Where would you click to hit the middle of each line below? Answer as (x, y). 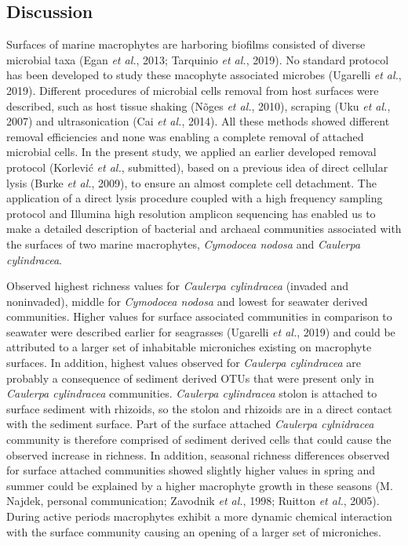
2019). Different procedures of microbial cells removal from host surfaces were (193, 90)
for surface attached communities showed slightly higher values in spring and (191, 470)
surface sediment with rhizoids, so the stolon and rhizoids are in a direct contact (199, 408)
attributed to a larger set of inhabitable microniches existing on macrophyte (189, 347)
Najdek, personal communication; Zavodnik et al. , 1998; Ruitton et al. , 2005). (193, 501)
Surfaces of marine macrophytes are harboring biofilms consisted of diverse (186, 44)
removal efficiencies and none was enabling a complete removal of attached (185, 136)
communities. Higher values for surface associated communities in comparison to (199, 316)
